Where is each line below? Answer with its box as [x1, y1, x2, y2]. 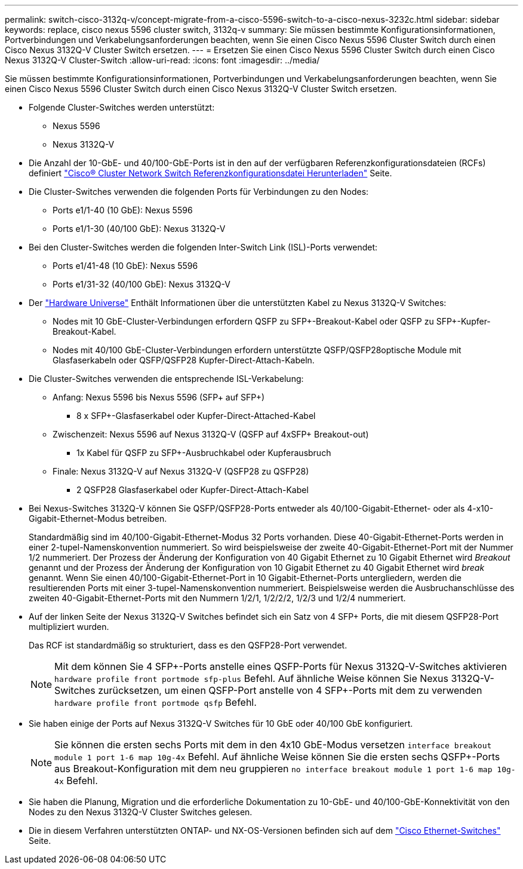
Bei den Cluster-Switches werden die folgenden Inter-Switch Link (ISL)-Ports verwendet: [29, 242, 378, 252]
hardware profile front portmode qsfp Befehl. [54, 696, 257, 708]
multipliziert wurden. [29, 622, 109, 632]
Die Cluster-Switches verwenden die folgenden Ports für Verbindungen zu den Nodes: [29, 186, 369, 197]
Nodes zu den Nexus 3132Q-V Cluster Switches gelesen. [29, 807, 253, 817]
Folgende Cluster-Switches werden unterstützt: [29, 102, 215, 112]
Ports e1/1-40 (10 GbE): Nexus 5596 [53, 205, 193, 215]
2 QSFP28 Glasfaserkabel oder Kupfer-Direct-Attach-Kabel [76, 485, 309, 495]
